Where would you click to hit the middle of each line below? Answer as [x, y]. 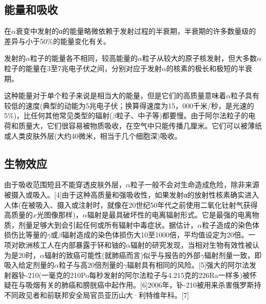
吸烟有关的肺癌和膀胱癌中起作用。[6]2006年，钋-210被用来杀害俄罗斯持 [143, 285]
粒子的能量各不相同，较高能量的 [84, 58]
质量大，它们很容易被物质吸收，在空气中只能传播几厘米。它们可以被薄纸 [140, 125]
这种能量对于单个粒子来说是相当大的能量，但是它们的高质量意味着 [115, 95]
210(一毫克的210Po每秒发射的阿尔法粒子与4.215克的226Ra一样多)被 [139, 275]
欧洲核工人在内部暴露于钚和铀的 [72, 244]
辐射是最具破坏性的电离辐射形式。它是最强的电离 [170, 215]
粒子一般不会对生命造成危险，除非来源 [195, 184]
